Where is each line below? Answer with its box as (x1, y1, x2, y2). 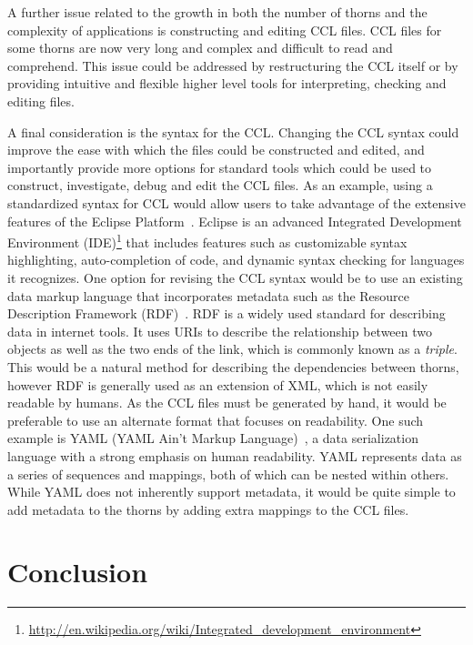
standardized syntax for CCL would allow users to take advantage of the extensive (7, 193, 466, 212)
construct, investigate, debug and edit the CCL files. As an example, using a (7, 176, 433, 195)
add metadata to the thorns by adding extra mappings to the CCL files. (7, 499, 409, 519)
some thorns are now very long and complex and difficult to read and (7, 38, 393, 57)
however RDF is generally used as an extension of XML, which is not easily (7, 375, 428, 394)
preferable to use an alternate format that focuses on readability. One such (7, 410, 424, 429)
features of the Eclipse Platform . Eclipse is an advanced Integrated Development (7, 211, 462, 230)
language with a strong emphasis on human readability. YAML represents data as (7, 446, 462, 465)
